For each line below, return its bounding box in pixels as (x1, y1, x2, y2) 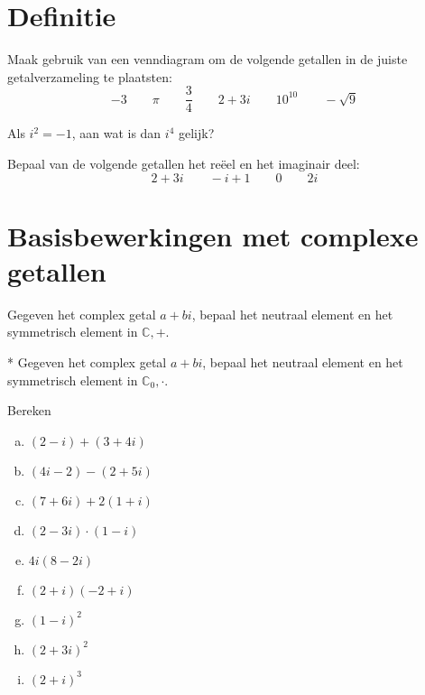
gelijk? (178, 124, 215, 143)
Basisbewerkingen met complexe (7, 217, 419, 254)
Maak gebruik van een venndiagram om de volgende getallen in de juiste (7, 50, 408, 69)
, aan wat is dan (71, 124, 162, 143)
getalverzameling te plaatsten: (7, 67, 172, 86)
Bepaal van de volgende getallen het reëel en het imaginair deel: (7, 153, 360, 172)
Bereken (7, 401, 51, 420)
